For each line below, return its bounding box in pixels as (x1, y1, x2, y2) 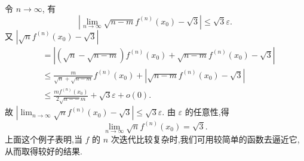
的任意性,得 (185, 106, 229, 118)
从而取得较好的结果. (5, 144, 82, 157)
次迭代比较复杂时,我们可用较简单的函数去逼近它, (110, 132, 300, 145)
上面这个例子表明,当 (5, 132, 82, 145)
